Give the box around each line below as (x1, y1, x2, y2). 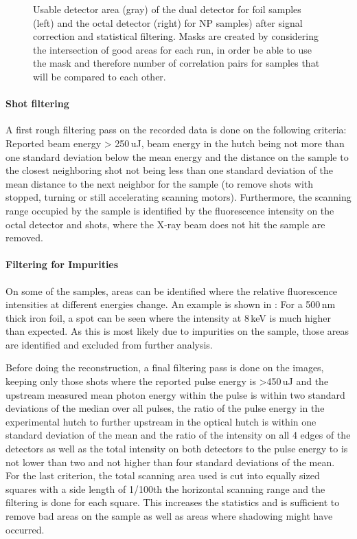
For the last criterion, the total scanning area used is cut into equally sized (5, 468, 320, 483)
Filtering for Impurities (5, 257, 119, 272)
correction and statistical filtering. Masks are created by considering (33, 29, 319, 43)
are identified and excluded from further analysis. (5, 337, 213, 351)
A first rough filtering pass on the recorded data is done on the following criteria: (5, 122, 347, 137)
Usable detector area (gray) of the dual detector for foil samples (33, 2, 301, 16)
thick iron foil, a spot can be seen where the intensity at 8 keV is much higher (5, 310, 332, 324)
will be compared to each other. (33, 69, 166, 83)
